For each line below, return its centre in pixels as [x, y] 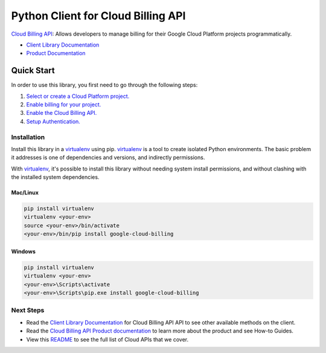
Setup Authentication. [53, 121]
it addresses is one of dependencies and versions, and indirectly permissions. [108, 158]
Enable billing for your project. [64, 105]
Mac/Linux [25, 193]
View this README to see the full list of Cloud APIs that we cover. [107, 339]
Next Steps [28, 310]
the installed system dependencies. [55, 177]
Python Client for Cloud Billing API [98, 16]
